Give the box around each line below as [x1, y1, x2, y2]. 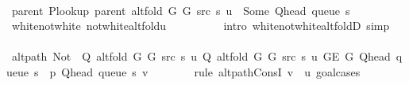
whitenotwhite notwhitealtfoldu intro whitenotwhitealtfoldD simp [11, 17, 390, 34]
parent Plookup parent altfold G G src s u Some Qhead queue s [11, 2, 350, 18]
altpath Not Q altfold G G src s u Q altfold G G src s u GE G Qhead [11, 48, 391, 65]
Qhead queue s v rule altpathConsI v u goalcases [61, 63, 361, 79]
